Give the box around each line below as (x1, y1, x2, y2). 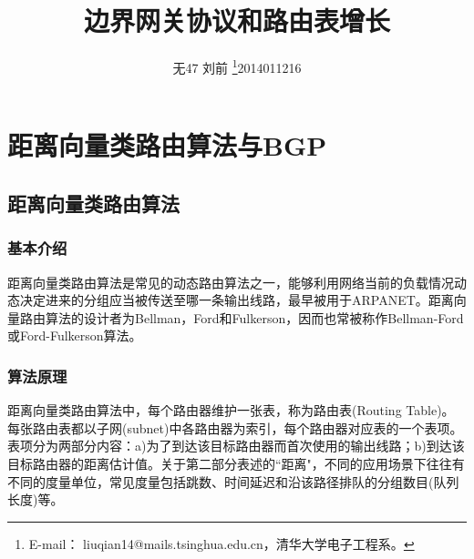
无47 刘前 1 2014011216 (172, 56, 302, 76)
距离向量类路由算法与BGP (7, 127, 327, 164)
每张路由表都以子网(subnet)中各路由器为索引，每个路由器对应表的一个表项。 (7, 418, 463, 437)
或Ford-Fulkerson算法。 (7, 326, 142, 345)
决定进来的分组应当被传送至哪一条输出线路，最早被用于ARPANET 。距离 (19, 290, 454, 310)
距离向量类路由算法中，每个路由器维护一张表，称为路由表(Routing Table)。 (7, 401, 455, 420)
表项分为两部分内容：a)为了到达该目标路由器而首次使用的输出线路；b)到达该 (7, 436, 465, 455)
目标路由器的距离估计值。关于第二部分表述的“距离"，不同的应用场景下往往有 (7, 453, 465, 473)
